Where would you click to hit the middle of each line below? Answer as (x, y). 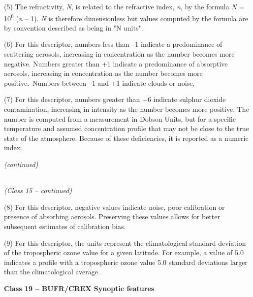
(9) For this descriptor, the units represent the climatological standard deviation (125, 243)
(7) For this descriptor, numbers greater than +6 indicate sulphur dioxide (115, 99)
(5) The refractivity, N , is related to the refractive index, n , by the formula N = (124, 6)
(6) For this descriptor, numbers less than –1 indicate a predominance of (113, 44)
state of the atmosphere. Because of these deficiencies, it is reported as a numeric (126, 138)
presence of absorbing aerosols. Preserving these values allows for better (112, 216)
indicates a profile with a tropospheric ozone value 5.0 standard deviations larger (126, 262)
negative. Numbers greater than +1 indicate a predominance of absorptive (116, 63)
